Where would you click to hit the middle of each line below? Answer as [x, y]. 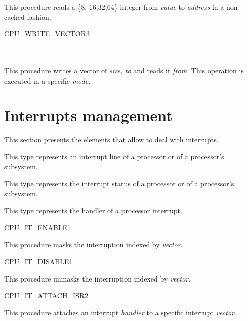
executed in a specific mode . [47, 80]
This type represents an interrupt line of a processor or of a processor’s [114, 156]
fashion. [39, 16]
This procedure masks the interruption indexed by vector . [93, 244]
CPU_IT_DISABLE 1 [38, 262]
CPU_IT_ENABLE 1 [38, 227]
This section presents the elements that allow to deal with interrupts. [111, 139]
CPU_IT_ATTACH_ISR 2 [46, 295]
